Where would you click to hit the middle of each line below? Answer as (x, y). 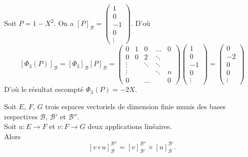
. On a (64, 23)
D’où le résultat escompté (44, 89)
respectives (21, 116)
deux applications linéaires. (130, 126)
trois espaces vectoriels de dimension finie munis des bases (135, 106)
